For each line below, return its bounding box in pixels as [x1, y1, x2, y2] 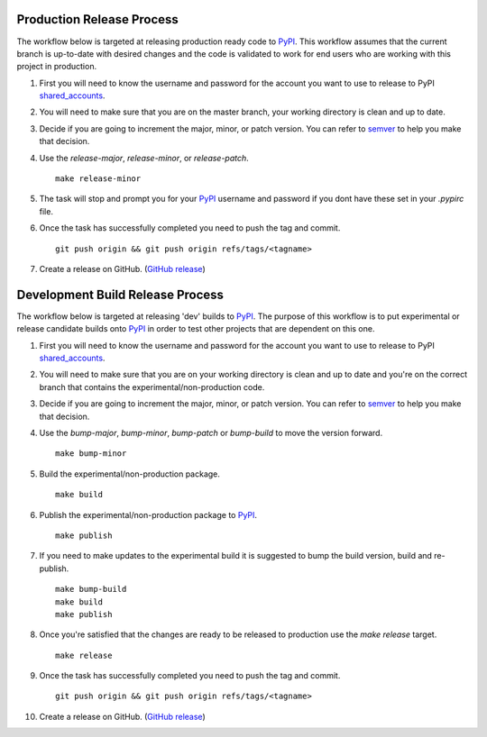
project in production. [16, 61, 97, 72]
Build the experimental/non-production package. [39, 469, 221, 479]
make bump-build [55, 584, 127, 595]
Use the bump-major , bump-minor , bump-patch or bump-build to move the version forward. [39, 428, 383, 439]
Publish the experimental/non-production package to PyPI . [39, 509, 257, 520]
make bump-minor [55, 449, 127, 459]
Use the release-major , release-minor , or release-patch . [39, 152, 250, 163]
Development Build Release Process [16, 287, 225, 302]
